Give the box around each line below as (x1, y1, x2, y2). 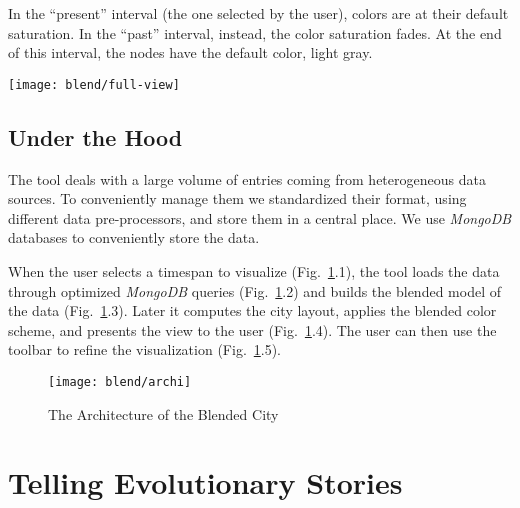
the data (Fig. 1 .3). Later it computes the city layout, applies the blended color (8, 300, 497, 321)
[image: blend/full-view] (8, 77, 180, 92)
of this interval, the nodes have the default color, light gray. (8, 42, 373, 63)
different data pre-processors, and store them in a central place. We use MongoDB (8, 207, 512, 228)
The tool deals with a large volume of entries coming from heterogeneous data (8, 168, 486, 189)
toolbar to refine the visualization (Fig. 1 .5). (8, 339, 282, 360)
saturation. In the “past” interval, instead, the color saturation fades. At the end (8, 22, 502, 43)
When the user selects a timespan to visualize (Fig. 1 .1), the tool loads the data (8, 261, 500, 282)
